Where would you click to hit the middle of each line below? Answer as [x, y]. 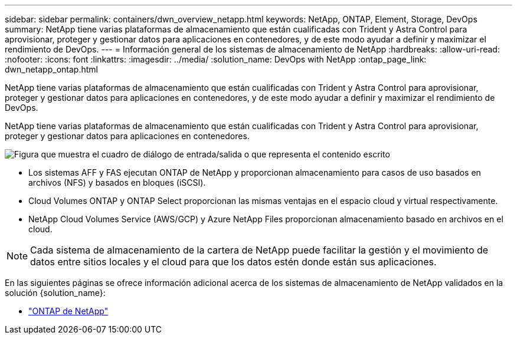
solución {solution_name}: [55, 293]
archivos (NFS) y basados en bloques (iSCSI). [117, 182]
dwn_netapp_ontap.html [51, 69]
